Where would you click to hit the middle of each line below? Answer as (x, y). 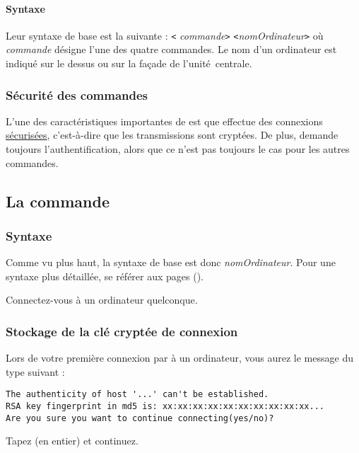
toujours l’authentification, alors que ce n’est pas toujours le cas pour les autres (178, 149)
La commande (58, 201)
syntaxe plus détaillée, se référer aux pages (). (105, 276)
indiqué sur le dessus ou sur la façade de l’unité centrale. (129, 63)
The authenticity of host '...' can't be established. (137, 395)
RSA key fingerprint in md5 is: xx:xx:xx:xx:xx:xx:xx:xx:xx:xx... (165, 407)
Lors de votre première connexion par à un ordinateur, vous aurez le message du (179, 358)
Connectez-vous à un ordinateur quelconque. (102, 300)
